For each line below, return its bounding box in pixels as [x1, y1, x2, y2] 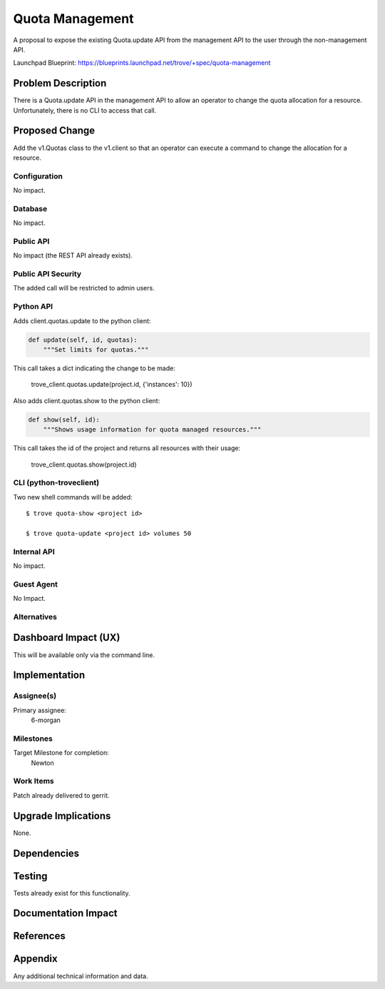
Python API [13, 302, 53, 312]
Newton [31, 759, 55, 767]
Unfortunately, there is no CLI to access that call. [13, 106, 157, 114]
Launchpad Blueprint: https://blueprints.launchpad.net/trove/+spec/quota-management [13, 59, 271, 67]
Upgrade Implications [13, 810, 111, 822]
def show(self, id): [28, 415, 100, 424]
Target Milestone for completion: [13, 749, 110, 757]
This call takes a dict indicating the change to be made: [13, 364, 176, 372]
